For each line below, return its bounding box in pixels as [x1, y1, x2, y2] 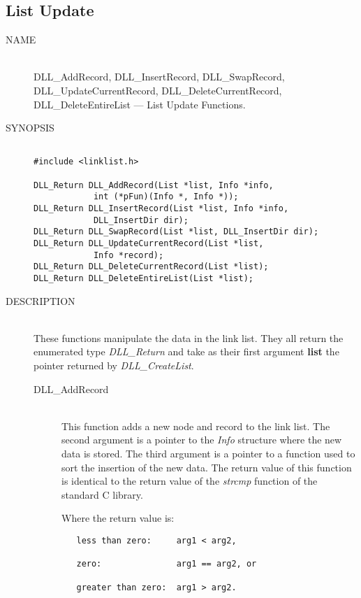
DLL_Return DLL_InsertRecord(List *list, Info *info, [34, 204, 289, 214]
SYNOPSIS [6, 120, 54, 135]
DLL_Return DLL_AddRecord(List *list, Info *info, [34, 180, 274, 190]
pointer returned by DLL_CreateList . [34, 358, 194, 373]
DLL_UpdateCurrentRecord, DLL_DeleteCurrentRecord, [34, 83, 282, 97]
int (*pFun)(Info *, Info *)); [93, 192, 239, 202]
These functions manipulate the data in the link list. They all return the [34, 330, 344, 345]
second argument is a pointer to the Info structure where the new [61, 432, 342, 447]
